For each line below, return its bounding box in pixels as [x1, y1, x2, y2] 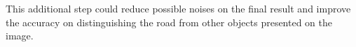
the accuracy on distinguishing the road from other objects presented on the [6, 15, 333, 29]
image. [6, 28, 34, 43]
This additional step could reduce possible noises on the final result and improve [6, 1, 351, 15]
